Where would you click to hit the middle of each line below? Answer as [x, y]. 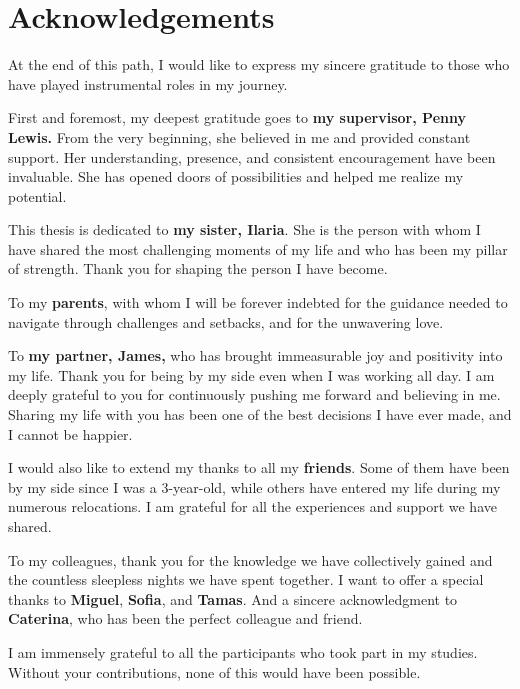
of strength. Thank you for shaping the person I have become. [198, 268]
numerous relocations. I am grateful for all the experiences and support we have [252, 506]
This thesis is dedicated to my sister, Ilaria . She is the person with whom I [244, 229]
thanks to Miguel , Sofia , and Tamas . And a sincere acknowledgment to [233, 598]
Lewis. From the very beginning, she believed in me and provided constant [239, 136]
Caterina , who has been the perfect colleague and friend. [185, 618]
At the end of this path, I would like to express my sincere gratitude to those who [259, 64]
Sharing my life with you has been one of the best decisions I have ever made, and [260, 414]
